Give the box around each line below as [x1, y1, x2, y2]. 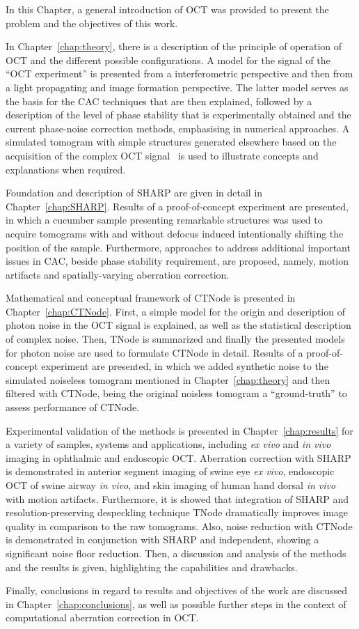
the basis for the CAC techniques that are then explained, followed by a [6, 93, 312, 108]
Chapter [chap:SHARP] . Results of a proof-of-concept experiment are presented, [6, 199, 349, 213]
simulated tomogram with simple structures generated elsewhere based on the [6, 134, 337, 149]
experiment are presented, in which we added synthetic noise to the [41, 359, 328, 373]
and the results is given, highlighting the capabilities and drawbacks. [6, 559, 298, 574]
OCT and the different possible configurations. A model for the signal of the [6, 52, 330, 67]
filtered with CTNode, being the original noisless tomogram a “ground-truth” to [6, 386, 347, 401]
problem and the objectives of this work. [6, 15, 178, 30]
